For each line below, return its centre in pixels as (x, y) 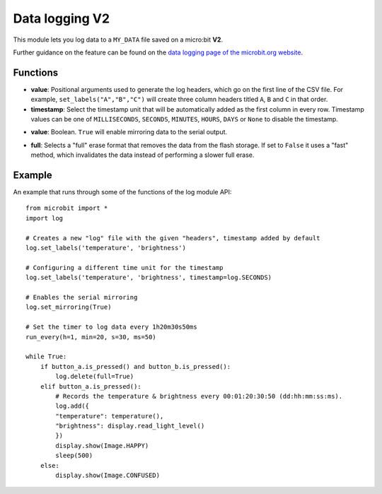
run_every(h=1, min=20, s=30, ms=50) (91, 337)
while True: (46, 357)
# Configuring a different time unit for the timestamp (125, 267)
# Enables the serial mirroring (82, 297)
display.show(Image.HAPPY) (102, 446)
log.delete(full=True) (95, 377)
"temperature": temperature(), (110, 416)
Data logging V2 (61, 18)
